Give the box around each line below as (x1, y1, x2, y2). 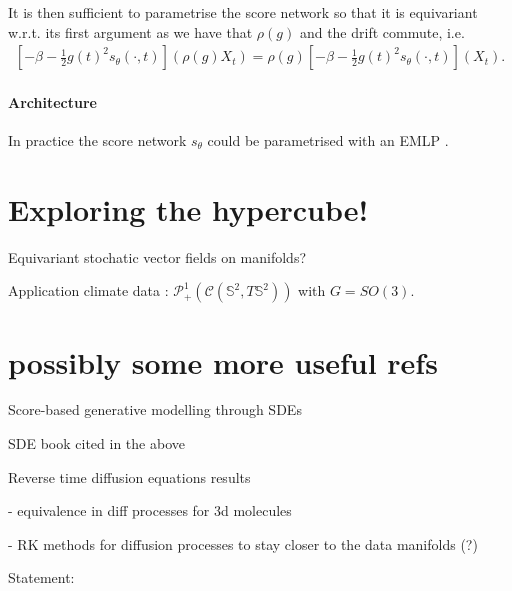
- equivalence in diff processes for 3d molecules (8, 500, 292, 521)
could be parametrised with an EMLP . (207, 130, 449, 151)
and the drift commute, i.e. (299, 21, 465, 42)
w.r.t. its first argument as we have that (8, 21, 253, 42)
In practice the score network (8, 130, 187, 151)
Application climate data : (8, 280, 169, 301)
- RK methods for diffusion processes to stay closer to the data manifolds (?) (8, 533, 478, 554)
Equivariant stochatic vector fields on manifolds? (8, 246, 307, 267)
